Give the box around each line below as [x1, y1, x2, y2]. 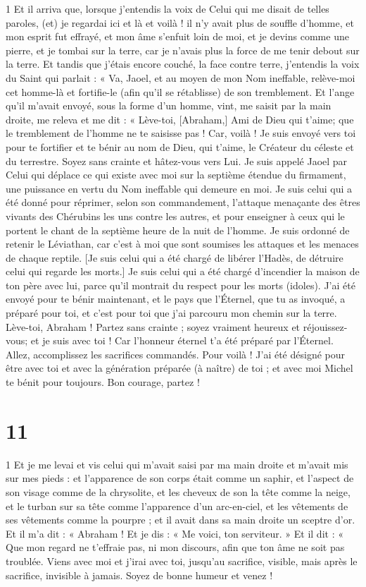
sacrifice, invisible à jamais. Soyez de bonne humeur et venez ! [6, 567, 273, 582]
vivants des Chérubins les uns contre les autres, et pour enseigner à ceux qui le [6, 208, 345, 223]
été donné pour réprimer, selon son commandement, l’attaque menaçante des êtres [6, 195, 360, 210]
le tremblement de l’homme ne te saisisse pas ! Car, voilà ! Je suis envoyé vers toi [6, 126, 356, 140]
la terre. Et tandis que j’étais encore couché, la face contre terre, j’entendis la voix [6, 56, 360, 71]
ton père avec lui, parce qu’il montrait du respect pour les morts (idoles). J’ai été [6, 277, 355, 292]
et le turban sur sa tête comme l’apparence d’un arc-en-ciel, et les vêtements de [6, 498, 348, 513]
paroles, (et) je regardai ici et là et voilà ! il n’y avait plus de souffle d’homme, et [6, 15, 354, 30]
